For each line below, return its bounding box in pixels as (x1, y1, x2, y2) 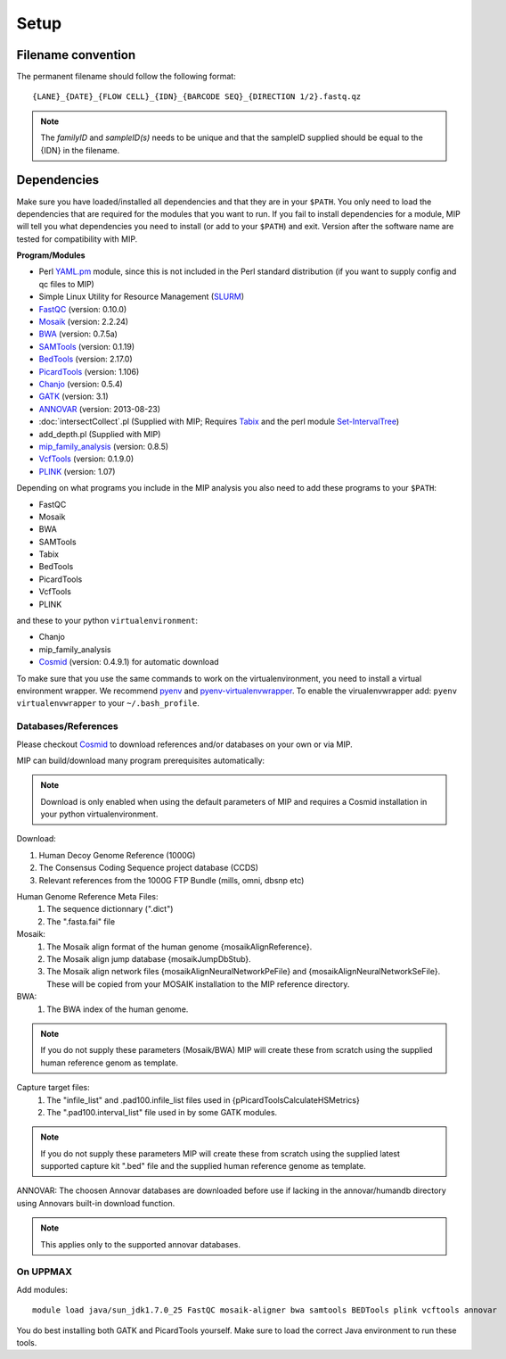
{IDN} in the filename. (40, 145, 120, 155)
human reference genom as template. (40, 1057, 178, 1068)
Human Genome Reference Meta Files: (16, 891, 159, 902)
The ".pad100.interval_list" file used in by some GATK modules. (46, 1106, 278, 1117)
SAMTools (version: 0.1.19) (38, 341, 135, 352)
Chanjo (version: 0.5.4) (38, 379, 124, 389)
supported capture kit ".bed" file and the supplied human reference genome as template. (40, 1161, 366, 1172)
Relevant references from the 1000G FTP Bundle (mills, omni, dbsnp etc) (38, 874, 305, 885)
